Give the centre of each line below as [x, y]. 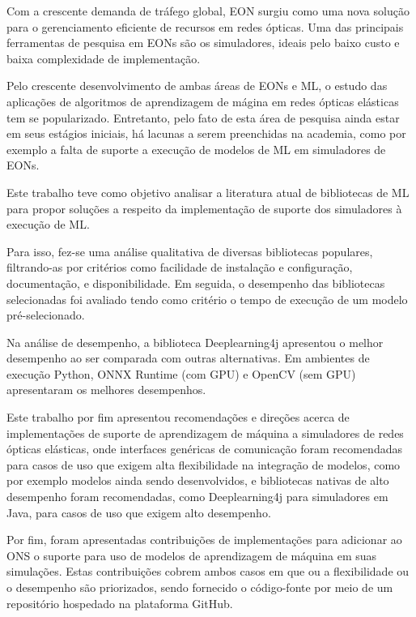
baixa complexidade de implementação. [104, 58]
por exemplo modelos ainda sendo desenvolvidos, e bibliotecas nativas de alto [198, 480]
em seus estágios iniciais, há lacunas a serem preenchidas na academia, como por [206, 133]
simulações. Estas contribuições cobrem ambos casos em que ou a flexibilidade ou [208, 571]
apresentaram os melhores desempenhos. [106, 390]
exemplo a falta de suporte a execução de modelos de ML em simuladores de [196, 149]
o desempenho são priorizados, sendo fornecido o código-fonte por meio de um [200, 587]
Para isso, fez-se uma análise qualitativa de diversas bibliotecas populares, [190, 251]
